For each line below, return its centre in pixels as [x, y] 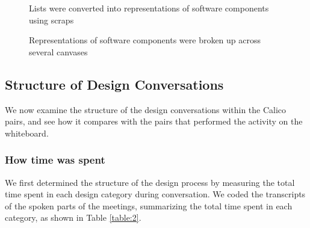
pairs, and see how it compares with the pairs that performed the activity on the [154, 121]
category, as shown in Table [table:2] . [73, 217]
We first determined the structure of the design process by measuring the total [150, 182]
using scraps [51, 20]
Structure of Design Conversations [114, 84]
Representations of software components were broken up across [145, 40]
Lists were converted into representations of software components [149, 8]
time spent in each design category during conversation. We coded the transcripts [155, 194]
